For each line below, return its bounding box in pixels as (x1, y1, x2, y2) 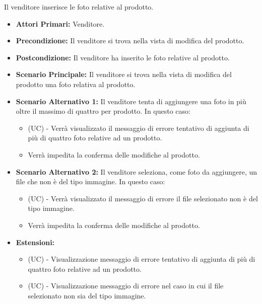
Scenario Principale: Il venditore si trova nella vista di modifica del (16, 69, 232, 80)
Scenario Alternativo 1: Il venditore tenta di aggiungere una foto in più (16, 96, 246, 106)
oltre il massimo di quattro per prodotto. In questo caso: (16, 106, 190, 116)
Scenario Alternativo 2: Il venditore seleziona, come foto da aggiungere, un (16, 166, 257, 177)
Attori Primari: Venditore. (16, 18, 105, 29)
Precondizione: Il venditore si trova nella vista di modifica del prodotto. (16, 35, 244, 46)
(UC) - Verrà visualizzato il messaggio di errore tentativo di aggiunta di (28, 122, 249, 133)
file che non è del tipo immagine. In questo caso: (16, 176, 165, 187)
